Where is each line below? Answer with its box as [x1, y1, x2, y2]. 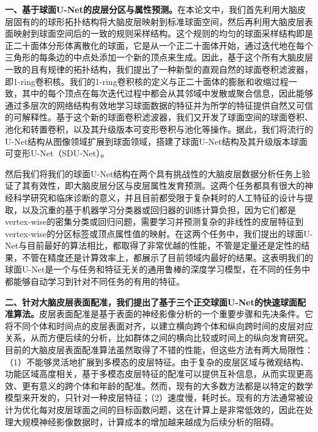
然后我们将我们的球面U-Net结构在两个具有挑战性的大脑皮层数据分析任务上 [5, 167, 302, 180]
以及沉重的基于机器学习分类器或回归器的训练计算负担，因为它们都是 [21, 203, 296, 216]
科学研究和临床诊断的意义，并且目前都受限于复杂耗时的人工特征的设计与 [13, 191, 305, 203]
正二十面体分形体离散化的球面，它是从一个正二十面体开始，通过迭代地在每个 [5, 38, 313, 51]
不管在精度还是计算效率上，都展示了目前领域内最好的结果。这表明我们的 [21, 251, 313, 263]
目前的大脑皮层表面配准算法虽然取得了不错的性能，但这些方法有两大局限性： [5, 343, 313, 356]
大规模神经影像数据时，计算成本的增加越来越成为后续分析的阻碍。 [13, 415, 279, 428]
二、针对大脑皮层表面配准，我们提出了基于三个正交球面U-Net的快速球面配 [5, 295, 306, 308]
